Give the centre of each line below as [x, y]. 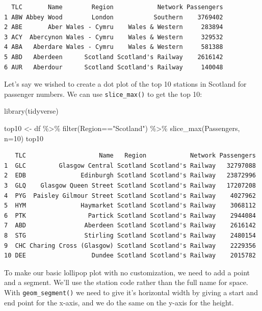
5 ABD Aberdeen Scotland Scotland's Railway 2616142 [114, 57]
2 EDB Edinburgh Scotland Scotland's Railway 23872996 [130, 176]
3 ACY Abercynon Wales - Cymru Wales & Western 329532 [114, 37]
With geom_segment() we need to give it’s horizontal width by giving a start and [131, 292]
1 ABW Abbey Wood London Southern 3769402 [114, 17]
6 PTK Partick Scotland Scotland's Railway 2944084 [130, 215]
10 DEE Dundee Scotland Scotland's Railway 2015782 [130, 256]
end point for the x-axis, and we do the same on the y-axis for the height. [119, 302]
